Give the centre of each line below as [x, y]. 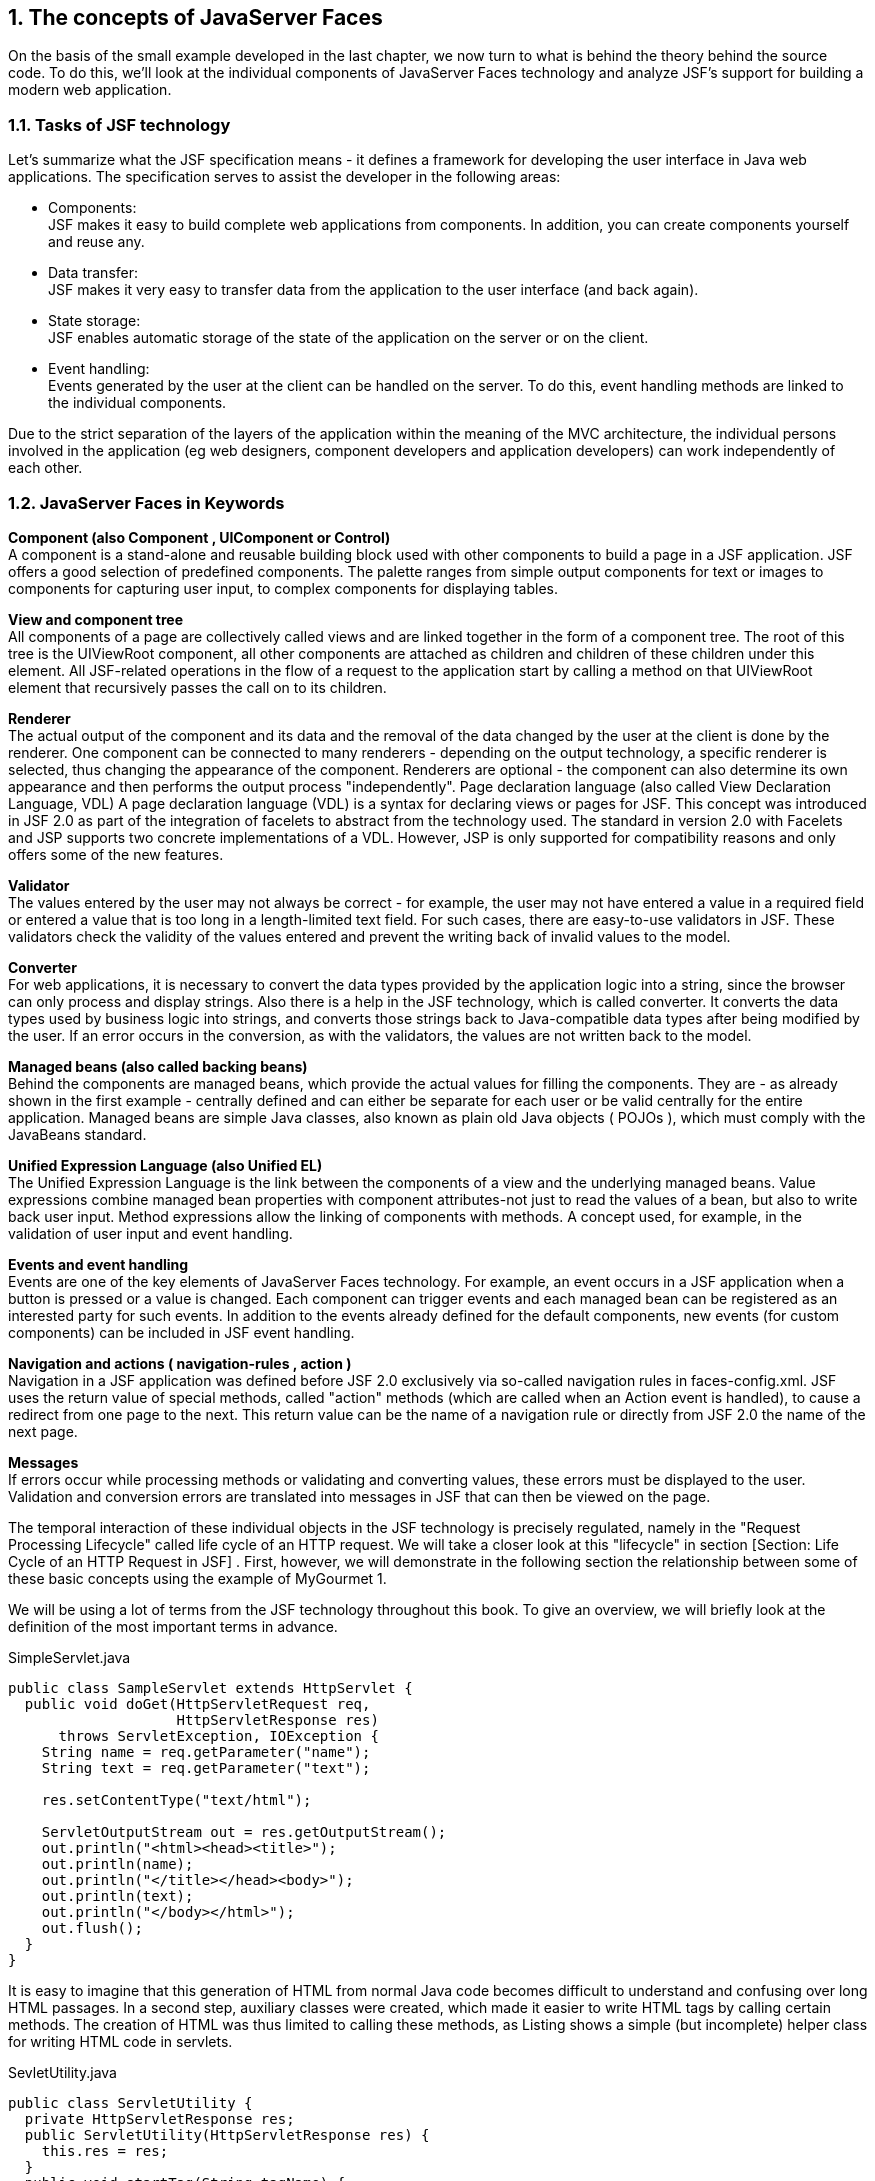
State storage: [94, 321]
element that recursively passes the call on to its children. [197, 687]
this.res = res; [105, 2150]
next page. [43, 1431]
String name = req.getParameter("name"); [206, 1751]
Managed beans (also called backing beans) [158, 1066]
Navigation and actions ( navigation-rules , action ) [180, 1363]
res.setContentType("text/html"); [176, 1799]
